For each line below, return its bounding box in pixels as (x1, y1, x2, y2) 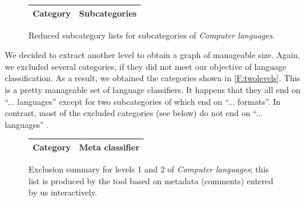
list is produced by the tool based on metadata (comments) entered (28, 174, 274, 187)
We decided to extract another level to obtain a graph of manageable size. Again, (5, 49, 300, 61)
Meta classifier (79, 140, 140, 153)
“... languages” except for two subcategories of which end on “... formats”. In (5, 95, 281, 107)
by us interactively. (28, 186, 97, 198)
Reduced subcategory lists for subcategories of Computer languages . (28, 28, 275, 41)
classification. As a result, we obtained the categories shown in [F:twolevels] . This (5, 72, 300, 84)
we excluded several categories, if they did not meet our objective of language (5, 60, 287, 72)
